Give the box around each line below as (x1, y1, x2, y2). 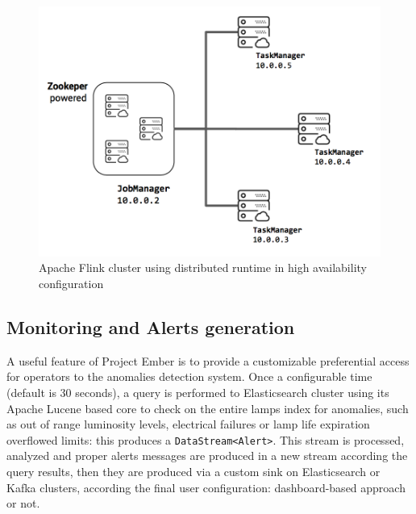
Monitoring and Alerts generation (6, 314, 295, 339)
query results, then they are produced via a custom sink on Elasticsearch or (6, 462, 381, 479)
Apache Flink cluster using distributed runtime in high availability (39, 259, 367, 276)
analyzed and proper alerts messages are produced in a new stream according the (6, 447, 408, 464)
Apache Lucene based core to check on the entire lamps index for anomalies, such (6, 399, 409, 416)
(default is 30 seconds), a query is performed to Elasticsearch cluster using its (6, 383, 389, 400)
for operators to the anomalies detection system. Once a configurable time (6, 368, 372, 385)
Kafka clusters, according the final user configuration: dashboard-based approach (6, 478, 406, 495)
